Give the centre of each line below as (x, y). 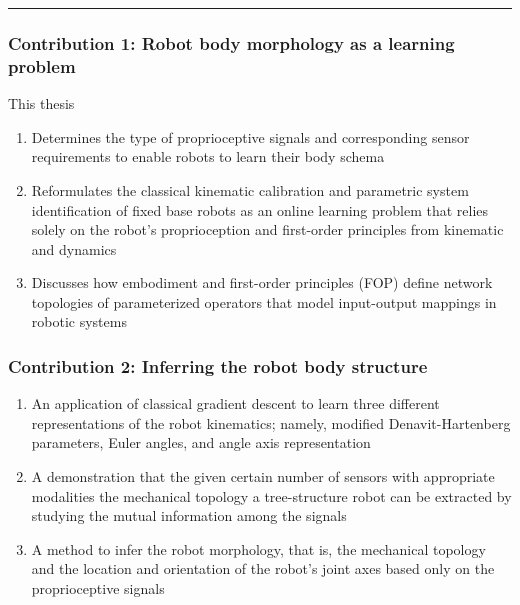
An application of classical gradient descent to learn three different (235, 403)
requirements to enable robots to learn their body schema (208, 156)
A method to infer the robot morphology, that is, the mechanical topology (258, 548)
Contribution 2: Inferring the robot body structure (218, 366)
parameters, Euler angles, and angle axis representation (201, 442)
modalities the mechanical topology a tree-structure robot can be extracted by (271, 495)
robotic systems (79, 321)
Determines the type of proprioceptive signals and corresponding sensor (250, 136)
